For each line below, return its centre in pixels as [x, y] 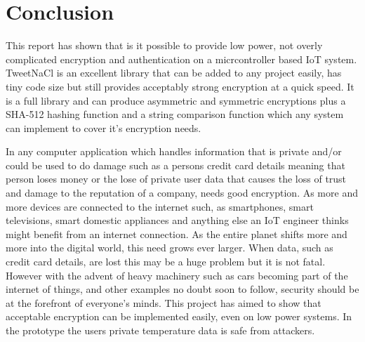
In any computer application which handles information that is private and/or [174, 151]
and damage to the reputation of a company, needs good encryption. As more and [182, 193]
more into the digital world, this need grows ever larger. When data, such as [170, 248]
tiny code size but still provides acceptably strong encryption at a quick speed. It [180, 86]
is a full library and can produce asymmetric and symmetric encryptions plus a [176, 100]
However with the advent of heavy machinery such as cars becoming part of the [177, 275]
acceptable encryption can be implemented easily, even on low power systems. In [179, 316]
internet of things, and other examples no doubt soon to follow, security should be [182, 289]
